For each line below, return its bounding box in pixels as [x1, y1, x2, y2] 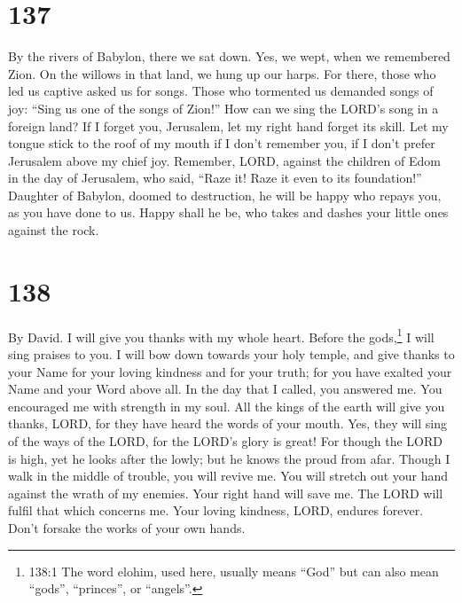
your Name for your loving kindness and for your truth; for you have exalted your [8, 362, 452, 380]
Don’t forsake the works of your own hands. [8, 518, 246, 536]
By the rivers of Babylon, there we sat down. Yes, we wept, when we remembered [8, 47, 450, 66]
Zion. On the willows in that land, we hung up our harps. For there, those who [8, 64, 436, 82]
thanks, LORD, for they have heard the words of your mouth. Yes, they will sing [8, 414, 447, 433]
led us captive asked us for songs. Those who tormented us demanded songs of [8, 82, 434, 100]
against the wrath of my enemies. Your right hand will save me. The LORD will [8, 483, 443, 502]
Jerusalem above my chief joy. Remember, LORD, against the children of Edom [8, 151, 441, 169]
